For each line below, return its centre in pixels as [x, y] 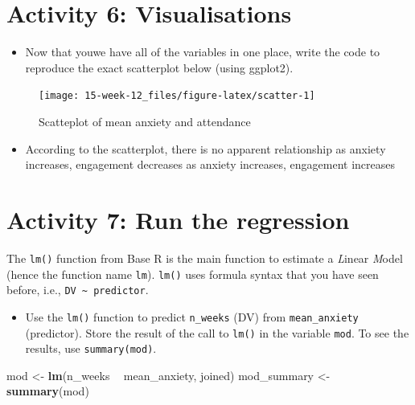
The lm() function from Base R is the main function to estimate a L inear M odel [205, 258]
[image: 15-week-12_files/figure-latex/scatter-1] [177, 96]
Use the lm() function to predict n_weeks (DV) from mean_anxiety [192, 316]
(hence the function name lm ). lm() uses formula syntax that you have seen [193, 274]
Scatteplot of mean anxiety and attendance [145, 121]
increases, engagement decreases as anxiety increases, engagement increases [210, 164]
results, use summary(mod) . [91, 348]
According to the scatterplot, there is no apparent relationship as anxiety [205, 148]
